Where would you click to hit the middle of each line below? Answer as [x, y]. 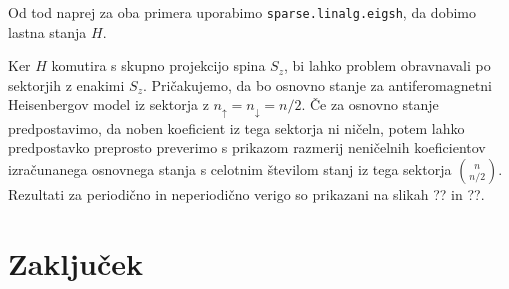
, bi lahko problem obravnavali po [387, 65]
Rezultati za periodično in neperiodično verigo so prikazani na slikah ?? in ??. [246, 194]
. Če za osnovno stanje [370, 104]
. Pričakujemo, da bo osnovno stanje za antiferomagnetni [317, 84]
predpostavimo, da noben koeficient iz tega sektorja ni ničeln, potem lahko [236, 127]
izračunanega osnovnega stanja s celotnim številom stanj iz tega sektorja [230, 169]
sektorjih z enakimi [66, 84]
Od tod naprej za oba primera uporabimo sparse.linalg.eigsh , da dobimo [242, 12]
